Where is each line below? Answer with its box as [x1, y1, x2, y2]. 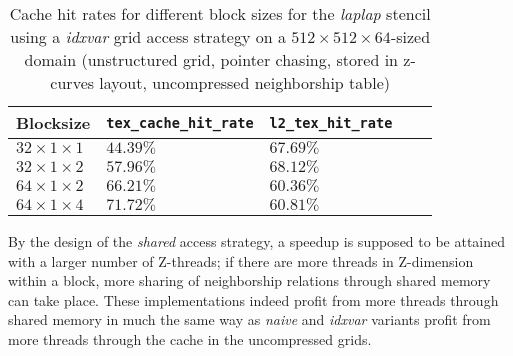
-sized [390, 25, 431, 48]
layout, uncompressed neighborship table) [99, 71, 390, 94]
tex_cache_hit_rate [106, 114, 254, 131]
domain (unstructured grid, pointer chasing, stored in [24, 48, 399, 71]
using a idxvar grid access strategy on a [10, 25, 286, 48]
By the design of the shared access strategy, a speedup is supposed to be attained [8, 231, 506, 251]
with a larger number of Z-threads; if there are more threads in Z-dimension [8, 250, 474, 271]
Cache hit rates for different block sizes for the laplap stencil [9, 2, 431, 25]
